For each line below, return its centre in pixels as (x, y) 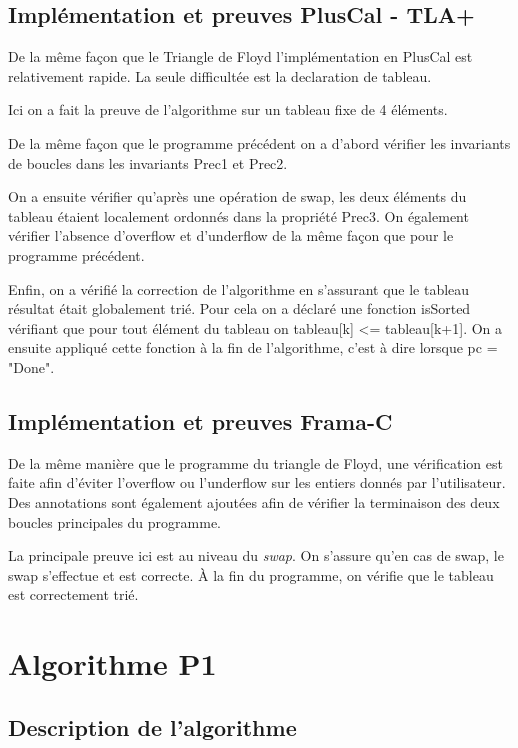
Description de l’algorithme (152, 726)
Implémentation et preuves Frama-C (200, 420)
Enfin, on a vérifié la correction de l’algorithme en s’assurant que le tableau (239, 288)
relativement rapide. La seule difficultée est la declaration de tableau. (220, 75)
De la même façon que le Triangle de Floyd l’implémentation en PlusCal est (240, 56)
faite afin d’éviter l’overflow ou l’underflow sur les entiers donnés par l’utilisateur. (257, 482)
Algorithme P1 (112, 663)
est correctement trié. (73, 594)
